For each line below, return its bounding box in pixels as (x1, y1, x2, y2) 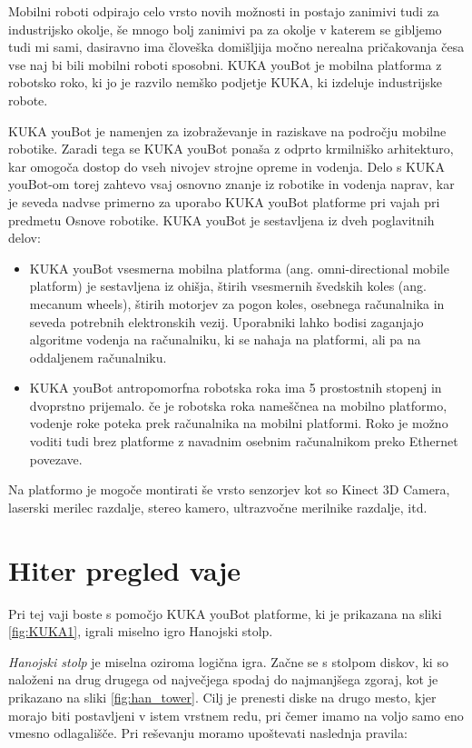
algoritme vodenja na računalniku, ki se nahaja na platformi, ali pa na (29, 330, 421, 349)
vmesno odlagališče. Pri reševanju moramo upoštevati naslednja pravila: (8, 723, 408, 743)
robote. (8, 90, 48, 109)
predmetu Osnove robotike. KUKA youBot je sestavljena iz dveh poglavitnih (8, 210, 435, 229)
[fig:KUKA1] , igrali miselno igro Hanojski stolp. (8, 622, 273, 641)
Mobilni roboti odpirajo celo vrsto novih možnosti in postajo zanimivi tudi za (8, 2, 439, 20)
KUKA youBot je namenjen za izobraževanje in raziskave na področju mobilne (8, 121, 447, 140)
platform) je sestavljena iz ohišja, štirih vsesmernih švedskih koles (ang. (29, 276, 427, 295)
